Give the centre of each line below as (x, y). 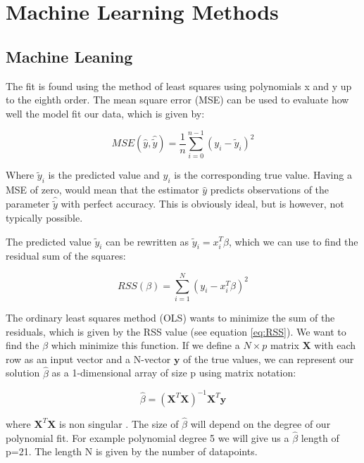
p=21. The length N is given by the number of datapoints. (132, 451)
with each (335, 345)
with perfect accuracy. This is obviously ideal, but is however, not (202, 204)
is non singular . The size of (119, 423)
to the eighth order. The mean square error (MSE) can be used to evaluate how (177, 100)
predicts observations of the (270, 190)
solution (23, 373)
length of (320, 437)
